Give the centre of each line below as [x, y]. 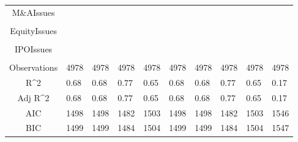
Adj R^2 [33, 97]
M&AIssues [33, 12]
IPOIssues [34, 48]
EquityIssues [33, 30]
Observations [34, 67]
